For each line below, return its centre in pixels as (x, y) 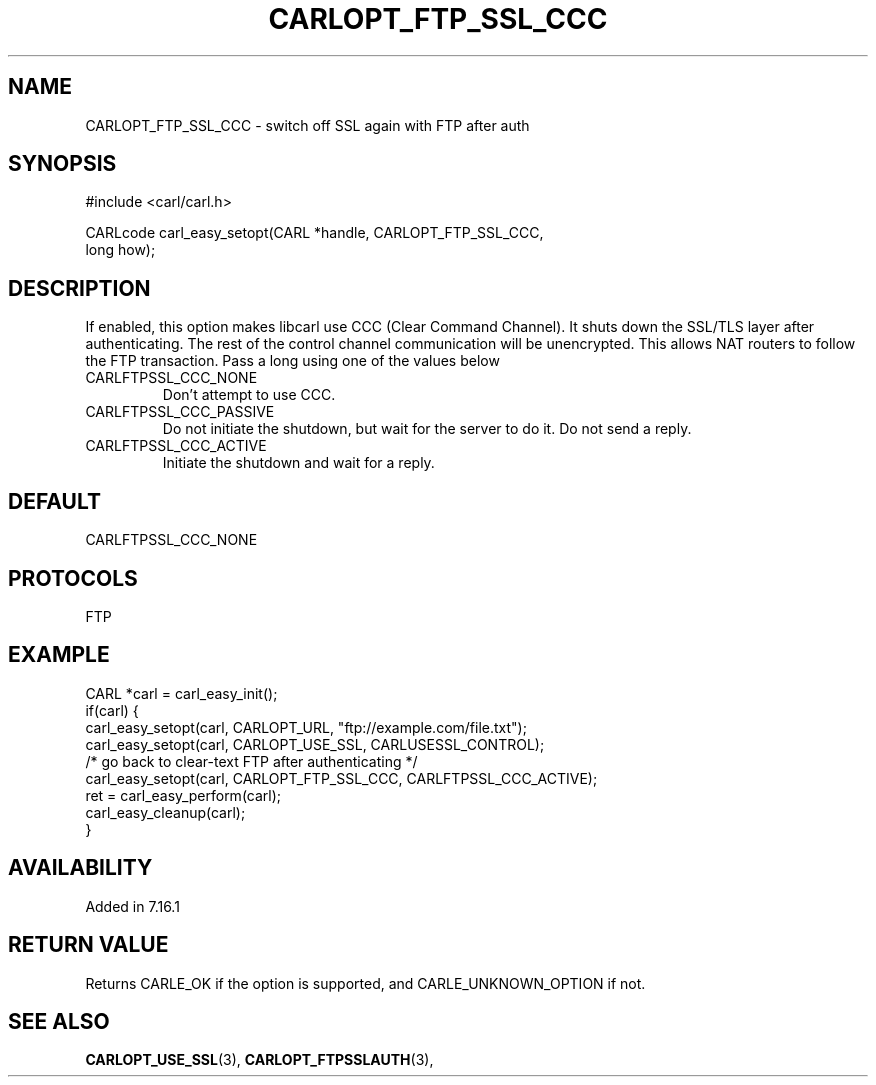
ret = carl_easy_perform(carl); (183, 795)
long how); (120, 250)
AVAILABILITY (80, 868)
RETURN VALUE (88, 945)
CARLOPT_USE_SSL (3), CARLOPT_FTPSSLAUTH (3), (259, 1060)
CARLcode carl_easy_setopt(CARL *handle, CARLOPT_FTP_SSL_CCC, (314, 233)
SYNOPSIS (62, 164)
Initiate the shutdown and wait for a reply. (298, 463)
